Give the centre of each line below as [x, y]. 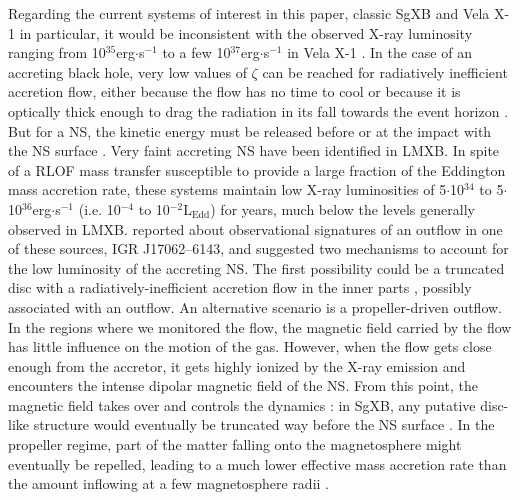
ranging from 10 [57, 52]
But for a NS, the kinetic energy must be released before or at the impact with [250, 130]
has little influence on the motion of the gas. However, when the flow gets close [250, 346]
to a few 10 [196, 52]
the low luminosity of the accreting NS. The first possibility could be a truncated [256, 267]
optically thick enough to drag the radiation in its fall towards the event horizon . [258, 110]
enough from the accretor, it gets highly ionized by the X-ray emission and [237, 365]
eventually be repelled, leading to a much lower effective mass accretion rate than [257, 463]
